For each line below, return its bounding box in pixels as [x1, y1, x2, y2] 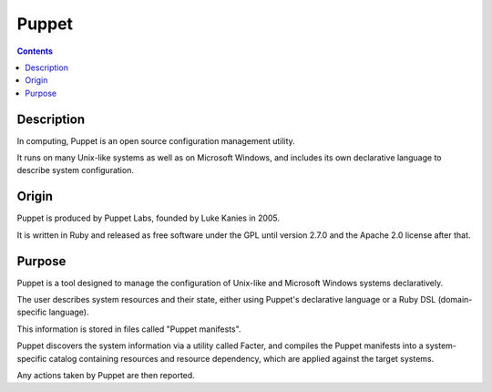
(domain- [437, 294, 473, 304]
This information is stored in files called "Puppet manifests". [16, 324, 241, 335]
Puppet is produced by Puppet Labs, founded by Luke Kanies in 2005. [16, 212, 281, 223]
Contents [16, 46, 54, 57]
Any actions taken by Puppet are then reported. [16, 369, 195, 380]
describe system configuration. [16, 165, 134, 176]
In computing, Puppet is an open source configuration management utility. [16, 135, 295, 146]
